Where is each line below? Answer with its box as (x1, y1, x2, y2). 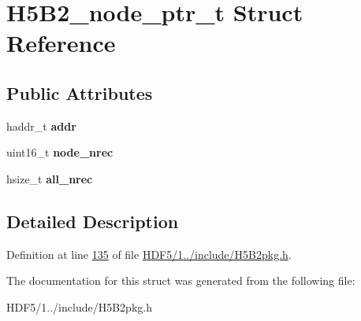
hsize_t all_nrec (6, 170, 93, 186)
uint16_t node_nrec (6, 144, 114, 160)
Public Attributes (6, 80, 153, 105)
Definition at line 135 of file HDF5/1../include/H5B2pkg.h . (6, 245, 292, 262)
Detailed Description (6, 208, 179, 233)
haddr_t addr (6, 117, 76, 134)
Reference (6, 27, 116, 59)
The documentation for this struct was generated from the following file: (6, 272, 355, 289)
